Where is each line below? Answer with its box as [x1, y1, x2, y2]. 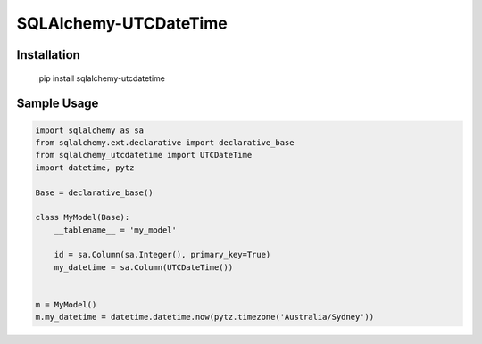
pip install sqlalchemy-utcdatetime [38, 72, 165, 84]
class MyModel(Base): [35, 212, 130, 223]
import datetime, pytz [35, 162, 135, 173]
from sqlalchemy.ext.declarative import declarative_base [35, 137, 295, 147]
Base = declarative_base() [35, 187, 154, 198]
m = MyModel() [35, 299, 97, 310]
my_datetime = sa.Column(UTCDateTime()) [54, 262, 234, 272]
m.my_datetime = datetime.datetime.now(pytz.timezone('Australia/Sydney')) [35, 312, 375, 323]
